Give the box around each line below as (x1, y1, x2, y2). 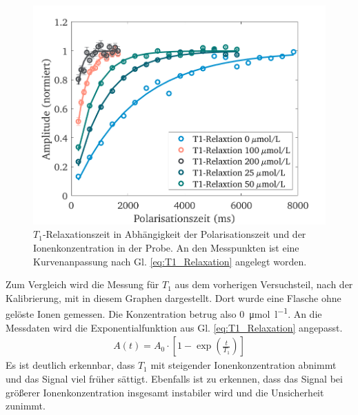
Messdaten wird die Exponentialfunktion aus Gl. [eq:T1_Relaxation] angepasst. (6, 320, 343, 334)
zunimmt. (6, 398, 46, 413)
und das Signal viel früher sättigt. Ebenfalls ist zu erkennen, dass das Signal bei (6, 371, 343, 385)
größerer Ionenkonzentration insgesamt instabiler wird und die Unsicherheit (6, 385, 324, 399)
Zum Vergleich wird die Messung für (6, 277, 159, 292)
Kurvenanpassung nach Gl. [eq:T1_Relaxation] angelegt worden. (33, 254, 307, 268)
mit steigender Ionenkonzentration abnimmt (150, 358, 337, 372)
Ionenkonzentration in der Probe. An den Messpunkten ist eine (33, 241, 299, 255)
